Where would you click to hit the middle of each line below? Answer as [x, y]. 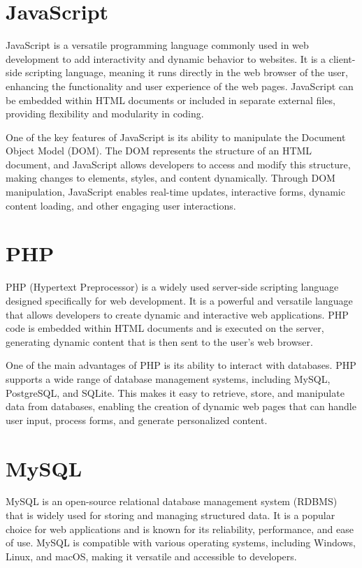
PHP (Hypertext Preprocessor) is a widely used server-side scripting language [172, 287]
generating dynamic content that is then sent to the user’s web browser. [159, 341]
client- [342, 58]
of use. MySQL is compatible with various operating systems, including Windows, [181, 542]
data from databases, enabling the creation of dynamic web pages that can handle [181, 406]
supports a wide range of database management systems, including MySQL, [168, 378]
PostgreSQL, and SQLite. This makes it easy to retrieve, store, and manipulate [175, 392]
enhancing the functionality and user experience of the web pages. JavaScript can [180, 86]
